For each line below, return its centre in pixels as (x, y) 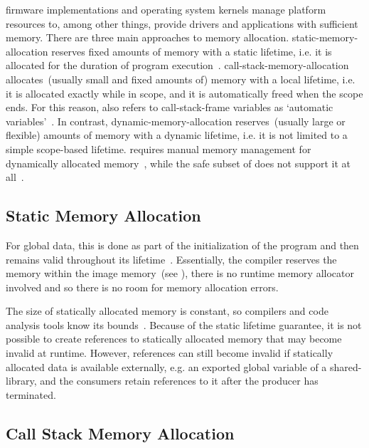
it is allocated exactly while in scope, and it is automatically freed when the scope (184, 93)
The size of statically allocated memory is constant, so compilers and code (167, 311)
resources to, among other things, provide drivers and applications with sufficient (182, 23)
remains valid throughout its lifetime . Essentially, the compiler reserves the (171, 259)
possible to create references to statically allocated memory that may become (174, 339)
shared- (346, 366)
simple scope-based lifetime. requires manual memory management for (159, 149)
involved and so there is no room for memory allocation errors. (142, 287)
